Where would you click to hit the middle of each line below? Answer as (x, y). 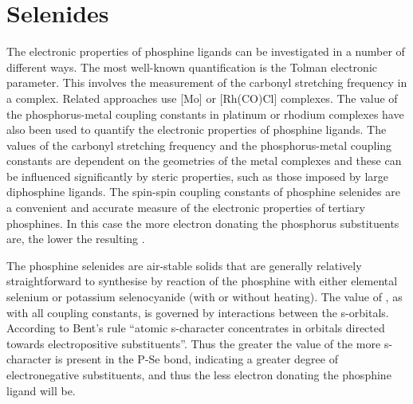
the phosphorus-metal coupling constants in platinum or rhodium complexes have (205, 114)
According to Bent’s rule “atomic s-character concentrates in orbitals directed (196, 328)
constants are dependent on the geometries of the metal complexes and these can (204, 161)
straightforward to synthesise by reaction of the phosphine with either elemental (202, 281)
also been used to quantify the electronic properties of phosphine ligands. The (197, 129)
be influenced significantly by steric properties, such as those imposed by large (198, 176)
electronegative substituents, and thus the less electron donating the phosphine (199, 375)
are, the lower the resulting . (76, 239)
